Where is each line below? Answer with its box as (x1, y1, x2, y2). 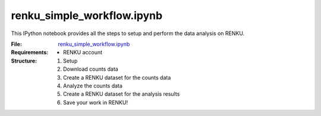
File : (11, 40, 22, 48)
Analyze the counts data (63, 82, 123, 89)
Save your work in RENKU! (63, 99, 128, 106)
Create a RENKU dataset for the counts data (63, 74, 171, 81)
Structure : (11, 57, 37, 64)
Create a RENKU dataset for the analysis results (63, 90, 180, 98)
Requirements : (11, 49, 49, 56)
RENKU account (63, 49, 103, 56)
